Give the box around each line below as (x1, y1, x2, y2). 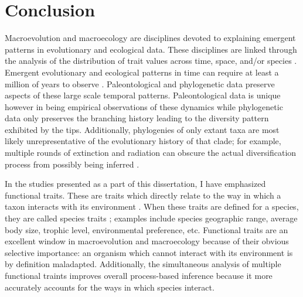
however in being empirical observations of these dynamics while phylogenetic (5, 100, 283, 112)
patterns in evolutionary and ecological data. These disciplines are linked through (5, 43, 297, 55)
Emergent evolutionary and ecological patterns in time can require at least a (5, 66, 279, 78)
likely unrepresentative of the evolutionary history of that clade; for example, (5, 135, 281, 147)
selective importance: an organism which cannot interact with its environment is (5, 246, 293, 258)
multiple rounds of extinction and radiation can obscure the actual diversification (5, 146, 297, 159)
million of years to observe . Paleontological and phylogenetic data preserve (5, 77, 275, 90)
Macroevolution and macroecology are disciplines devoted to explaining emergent (5, 32, 296, 44)
